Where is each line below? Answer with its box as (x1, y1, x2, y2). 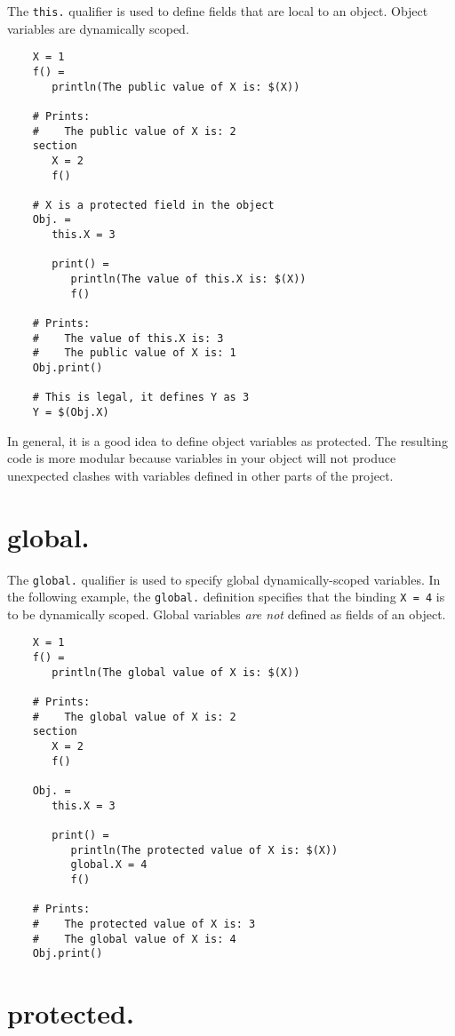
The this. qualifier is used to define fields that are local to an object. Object (7, 2, 428, 20)
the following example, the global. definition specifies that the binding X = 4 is (7, 587, 445, 606)
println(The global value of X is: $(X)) (52, 665, 300, 679)
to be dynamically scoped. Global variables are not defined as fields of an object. (7, 604, 446, 623)
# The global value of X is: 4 (32, 932, 236, 945)
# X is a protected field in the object (32, 198, 275, 211)
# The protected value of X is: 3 (32, 917, 256, 930)
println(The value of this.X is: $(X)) (70, 273, 307, 286)
